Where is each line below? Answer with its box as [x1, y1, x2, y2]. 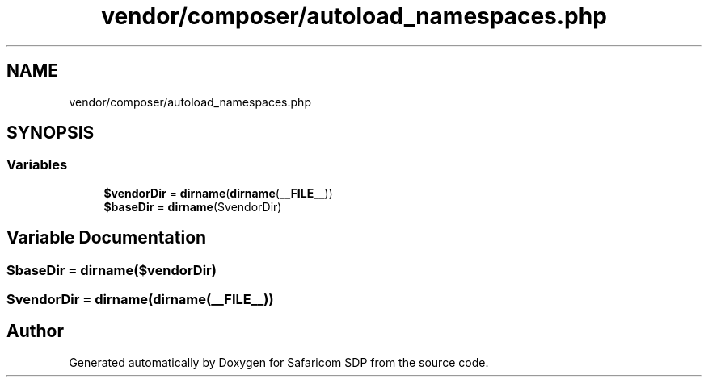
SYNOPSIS [6, 123, 95, 144]
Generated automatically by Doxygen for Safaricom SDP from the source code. [69, 355, 489, 369]
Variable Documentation [6, 227, 207, 248]
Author [6, 321, 64, 342]
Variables [6, 156, 68, 173]
